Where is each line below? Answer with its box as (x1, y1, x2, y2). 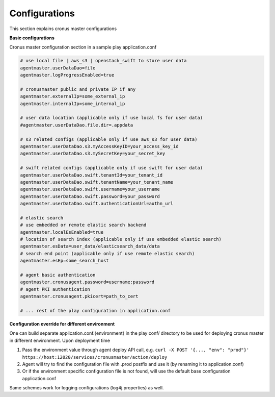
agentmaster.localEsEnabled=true (20, 229, 104, 235)
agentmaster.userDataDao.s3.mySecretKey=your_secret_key (20, 151, 166, 157)
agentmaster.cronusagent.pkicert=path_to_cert (20, 293, 139, 300)
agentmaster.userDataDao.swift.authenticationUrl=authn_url (20, 201, 174, 207)
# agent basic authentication (20, 272, 96, 278)
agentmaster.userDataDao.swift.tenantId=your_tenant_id (20, 172, 163, 178)
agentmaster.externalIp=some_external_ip (20, 93, 125, 100)
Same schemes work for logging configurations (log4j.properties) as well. (9, 385, 164, 391)
